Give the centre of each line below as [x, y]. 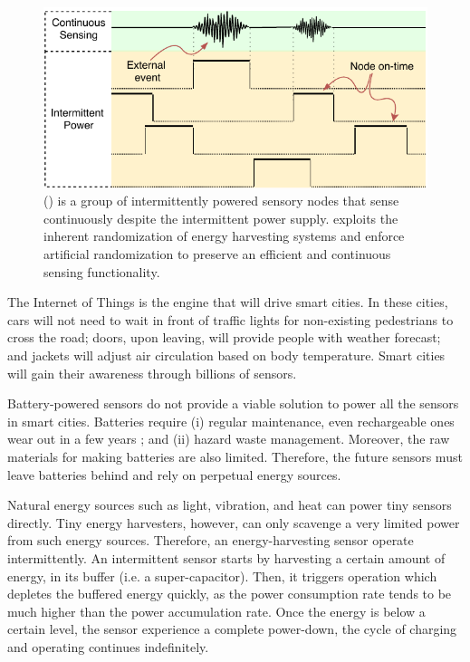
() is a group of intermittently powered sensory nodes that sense [221, 201]
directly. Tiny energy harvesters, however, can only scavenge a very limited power [234, 522]
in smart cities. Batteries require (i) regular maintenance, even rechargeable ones [231, 421]
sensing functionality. [102, 271]
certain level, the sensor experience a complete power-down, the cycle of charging [232, 629]
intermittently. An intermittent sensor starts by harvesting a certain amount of [226, 557]
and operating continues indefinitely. [108, 646]
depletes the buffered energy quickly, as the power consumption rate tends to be [230, 594]
